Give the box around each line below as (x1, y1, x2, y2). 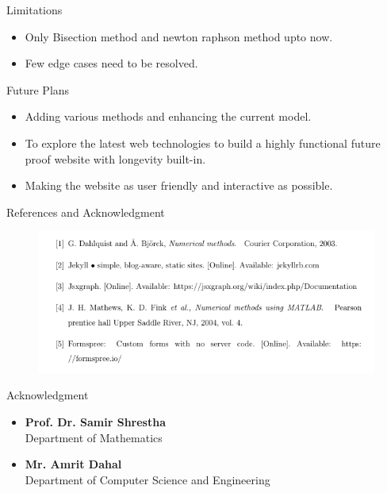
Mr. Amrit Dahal (25, 456, 122, 472)
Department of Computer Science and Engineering (25, 471, 270, 487)
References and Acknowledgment (6, 203, 165, 220)
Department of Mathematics (25, 429, 163, 445)
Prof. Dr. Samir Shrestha (25, 413, 166, 429)
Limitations (6, 2, 63, 17)
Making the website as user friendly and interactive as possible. (25, 177, 333, 194)
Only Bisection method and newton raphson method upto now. (25, 28, 333, 44)
